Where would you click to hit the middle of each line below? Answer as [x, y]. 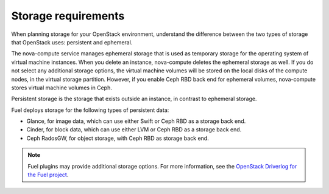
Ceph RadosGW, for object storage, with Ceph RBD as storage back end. [118, 138]
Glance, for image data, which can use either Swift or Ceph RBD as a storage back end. [136, 121]
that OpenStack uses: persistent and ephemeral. [72, 42]
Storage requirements [68, 16]
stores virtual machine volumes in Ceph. [62, 88]
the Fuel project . [48, 175]
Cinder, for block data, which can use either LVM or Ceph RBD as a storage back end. [134, 130]
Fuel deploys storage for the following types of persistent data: [90, 110]
